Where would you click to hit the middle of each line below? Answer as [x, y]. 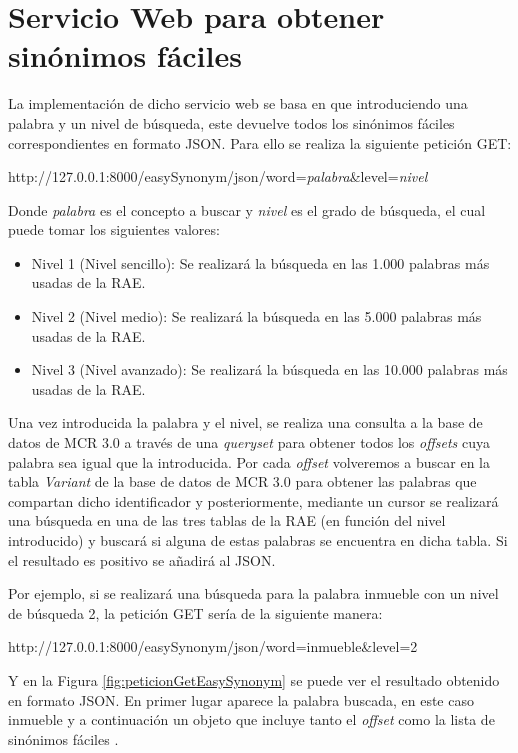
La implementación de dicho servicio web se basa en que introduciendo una [238, 103]
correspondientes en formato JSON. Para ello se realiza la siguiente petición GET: [260, 142]
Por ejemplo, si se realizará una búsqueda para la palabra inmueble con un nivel [253, 593]
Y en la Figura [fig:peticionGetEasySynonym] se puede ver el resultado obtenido [254, 679]
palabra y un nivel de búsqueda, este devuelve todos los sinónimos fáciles [231, 122]
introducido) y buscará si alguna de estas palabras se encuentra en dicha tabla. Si [258, 540]
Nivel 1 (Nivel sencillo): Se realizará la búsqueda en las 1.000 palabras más [260, 262]
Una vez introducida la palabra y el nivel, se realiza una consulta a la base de [245, 422]
